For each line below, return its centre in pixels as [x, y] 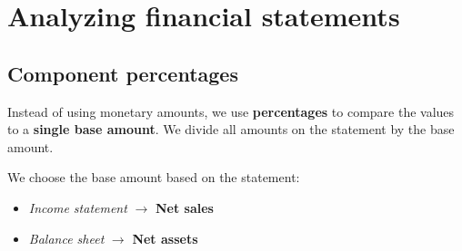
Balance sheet [66, 238]
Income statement [78, 207]
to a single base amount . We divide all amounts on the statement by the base [231, 129]
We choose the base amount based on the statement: [154, 177]
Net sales [184, 207]
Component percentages [123, 73]
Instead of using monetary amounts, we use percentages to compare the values [231, 111]
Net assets [165, 238]
